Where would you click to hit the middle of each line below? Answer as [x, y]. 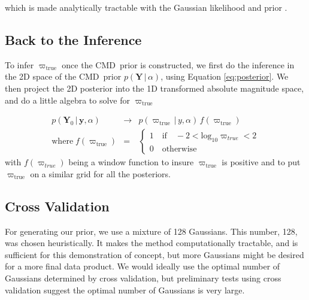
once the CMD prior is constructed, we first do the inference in [178, 64]
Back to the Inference [73, 39]
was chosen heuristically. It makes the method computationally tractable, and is [152, 243]
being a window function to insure [131, 162]
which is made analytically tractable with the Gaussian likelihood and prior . [146, 7]
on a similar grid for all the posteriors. [100, 173]
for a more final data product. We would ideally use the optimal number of [143, 266]
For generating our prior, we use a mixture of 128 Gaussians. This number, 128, [151, 231]
